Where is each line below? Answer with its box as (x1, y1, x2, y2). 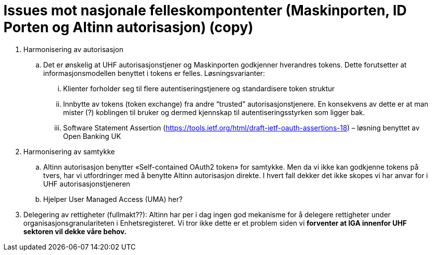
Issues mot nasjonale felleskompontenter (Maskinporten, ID (3, 2, 407, 19)
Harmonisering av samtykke (23, 147, 115, 156)
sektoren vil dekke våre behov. (23, 227, 127, 236)
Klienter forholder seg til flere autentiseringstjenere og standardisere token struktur (63, 84, 335, 93)
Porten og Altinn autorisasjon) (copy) (3, 19, 254, 36)
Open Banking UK (63, 131, 121, 140)
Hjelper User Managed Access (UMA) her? (43, 194, 183, 203)
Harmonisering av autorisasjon (23, 45, 124, 54)
